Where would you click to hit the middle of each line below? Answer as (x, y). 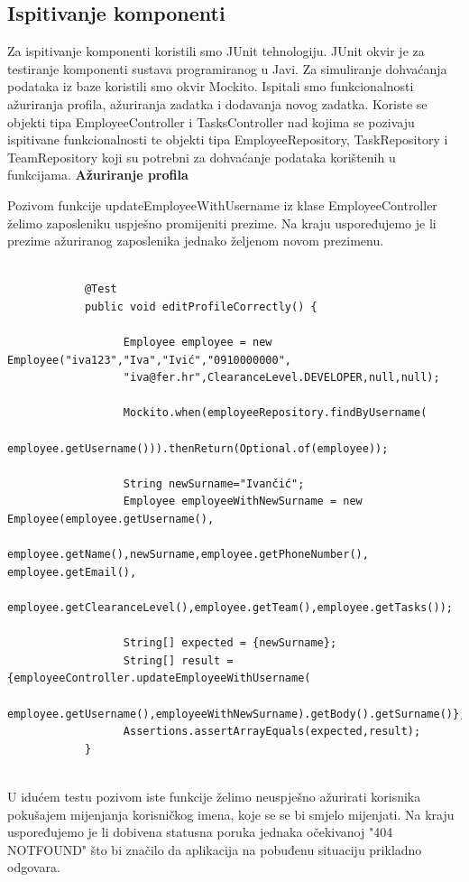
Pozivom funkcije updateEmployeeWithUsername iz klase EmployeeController (222, 204)
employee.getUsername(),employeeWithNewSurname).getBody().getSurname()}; (237, 714)
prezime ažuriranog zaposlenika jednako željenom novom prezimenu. (196, 241)
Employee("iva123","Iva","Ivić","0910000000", (149, 360)
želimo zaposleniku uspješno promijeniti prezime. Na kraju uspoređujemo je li (222, 223)
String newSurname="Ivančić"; (214, 483)
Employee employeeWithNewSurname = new (243, 501)
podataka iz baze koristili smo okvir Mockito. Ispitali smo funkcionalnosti (211, 86)
